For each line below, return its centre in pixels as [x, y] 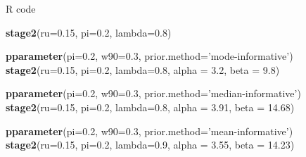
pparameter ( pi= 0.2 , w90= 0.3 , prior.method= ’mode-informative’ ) [149, 56]
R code [21, 8]
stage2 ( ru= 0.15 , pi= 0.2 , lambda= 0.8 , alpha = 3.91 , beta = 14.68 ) [150, 107]
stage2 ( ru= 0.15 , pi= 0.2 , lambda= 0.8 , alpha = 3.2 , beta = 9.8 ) [143, 69]
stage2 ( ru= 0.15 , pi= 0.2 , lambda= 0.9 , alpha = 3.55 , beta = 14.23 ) [150, 145]
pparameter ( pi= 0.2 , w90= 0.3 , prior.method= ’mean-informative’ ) [149, 131]
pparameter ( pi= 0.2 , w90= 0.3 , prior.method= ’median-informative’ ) [153, 93]
